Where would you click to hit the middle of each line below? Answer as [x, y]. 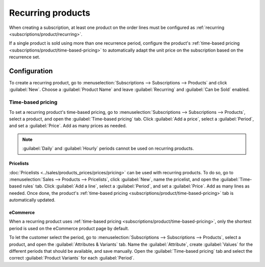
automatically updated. [32, 200]
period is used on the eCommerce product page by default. [69, 228]
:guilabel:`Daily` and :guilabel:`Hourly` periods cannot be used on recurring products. [108, 148]
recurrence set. [25, 57]
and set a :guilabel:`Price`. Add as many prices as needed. [68, 126]
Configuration [31, 71]
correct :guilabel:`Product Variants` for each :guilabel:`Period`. [72, 258]
